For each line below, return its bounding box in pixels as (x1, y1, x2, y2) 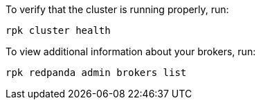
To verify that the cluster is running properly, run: (6, 3, 229, 15)
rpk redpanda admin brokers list (6, 67, 187, 78)
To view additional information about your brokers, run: (6, 46, 256, 57)
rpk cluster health (6, 25, 111, 36)
